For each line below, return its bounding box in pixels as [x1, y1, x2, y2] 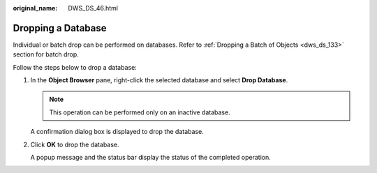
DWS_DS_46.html [68, 4, 119, 12]
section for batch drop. [13, 50, 80, 59]
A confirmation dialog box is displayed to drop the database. [30, 128, 204, 136]
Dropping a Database [13, 22, 107, 34]
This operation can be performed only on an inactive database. [49, 108, 230, 116]
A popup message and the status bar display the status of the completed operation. [30, 153, 272, 162]
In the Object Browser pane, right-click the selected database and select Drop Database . [30, 76, 288, 84]
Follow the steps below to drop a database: [13, 63, 138, 71]
